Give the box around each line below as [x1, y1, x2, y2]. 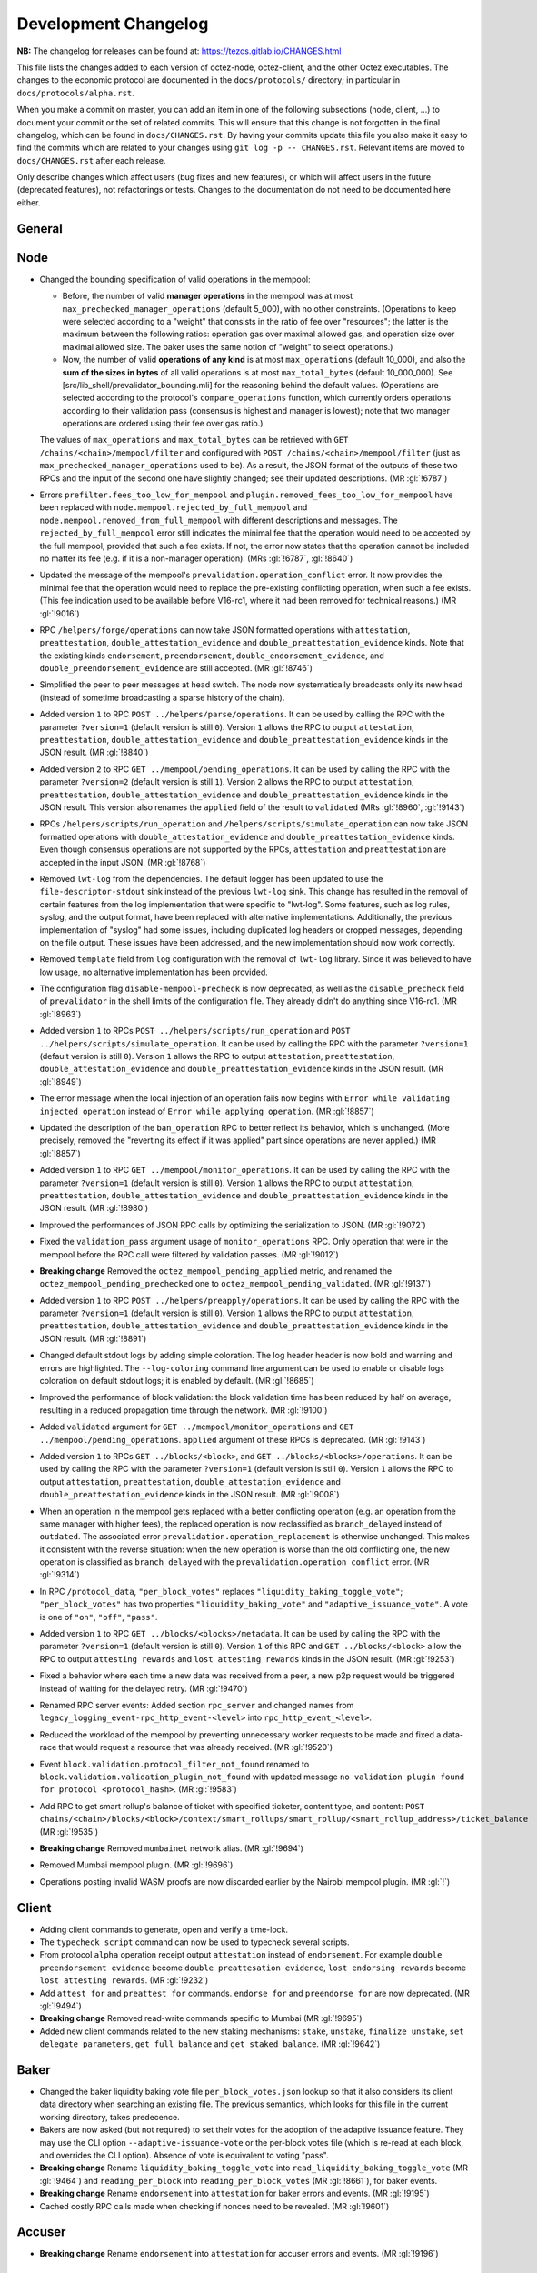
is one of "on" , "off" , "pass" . [39, 1611, 158, 1622]
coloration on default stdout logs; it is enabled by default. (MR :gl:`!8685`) [39, 1376, 314, 1387]
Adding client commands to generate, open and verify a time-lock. [39, 1924, 288, 1935]
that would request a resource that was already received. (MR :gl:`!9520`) [58, 1742, 333, 1753]
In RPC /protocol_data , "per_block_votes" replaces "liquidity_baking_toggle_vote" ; [39, 1586, 403, 1597]
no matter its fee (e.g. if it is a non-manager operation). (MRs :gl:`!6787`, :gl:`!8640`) [39, 553, 353, 564]
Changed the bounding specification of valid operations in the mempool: [39, 274, 311, 285]
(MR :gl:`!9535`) [39, 1826, 99, 1837]
